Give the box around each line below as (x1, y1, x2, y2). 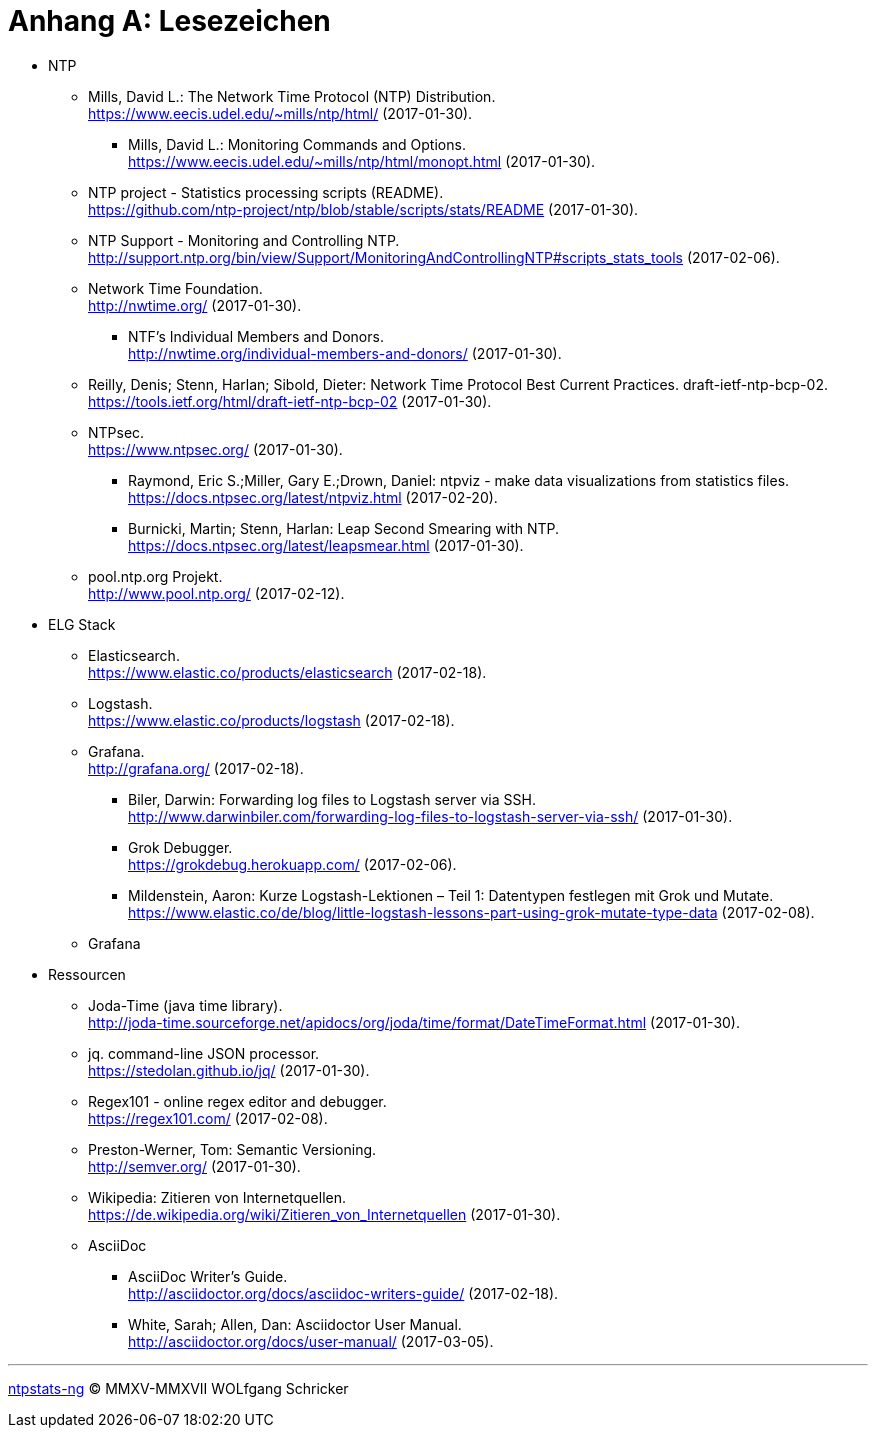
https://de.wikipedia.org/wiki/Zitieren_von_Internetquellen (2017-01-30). (88, 1205, 561, 1223)
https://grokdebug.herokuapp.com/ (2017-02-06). (128, 855, 457, 873)
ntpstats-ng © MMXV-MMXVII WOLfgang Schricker (8, 1379, 349, 1397)
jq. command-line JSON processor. (88, 1044, 320, 1062)
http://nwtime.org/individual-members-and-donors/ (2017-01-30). (128, 344, 562, 362)
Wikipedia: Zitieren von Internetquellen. (88, 1188, 346, 1206)
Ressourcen (48, 965, 126, 983)
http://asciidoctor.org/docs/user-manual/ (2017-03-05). (128, 1332, 494, 1350)
